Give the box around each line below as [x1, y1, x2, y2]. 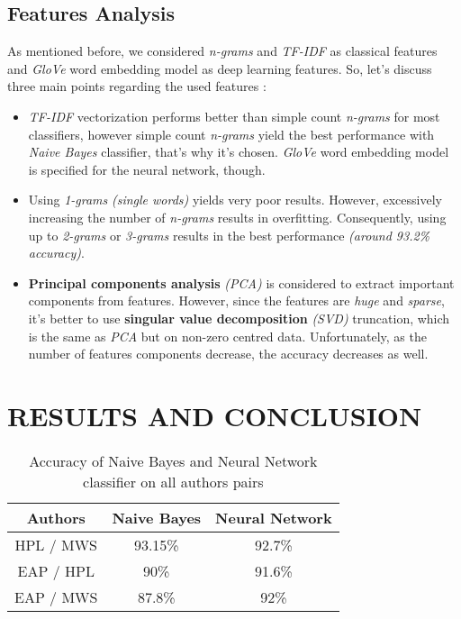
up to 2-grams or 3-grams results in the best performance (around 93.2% [28, 225, 430, 244]
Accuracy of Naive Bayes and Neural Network [29, 450, 318, 471]
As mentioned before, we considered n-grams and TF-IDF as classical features [7, 41, 438, 60]
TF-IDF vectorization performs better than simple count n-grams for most [28, 106, 440, 125]
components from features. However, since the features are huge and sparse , [28, 291, 445, 310]
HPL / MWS [14, 533, 98, 555]
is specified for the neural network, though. [28, 159, 266, 178]
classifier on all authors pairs [83, 470, 264, 492]
